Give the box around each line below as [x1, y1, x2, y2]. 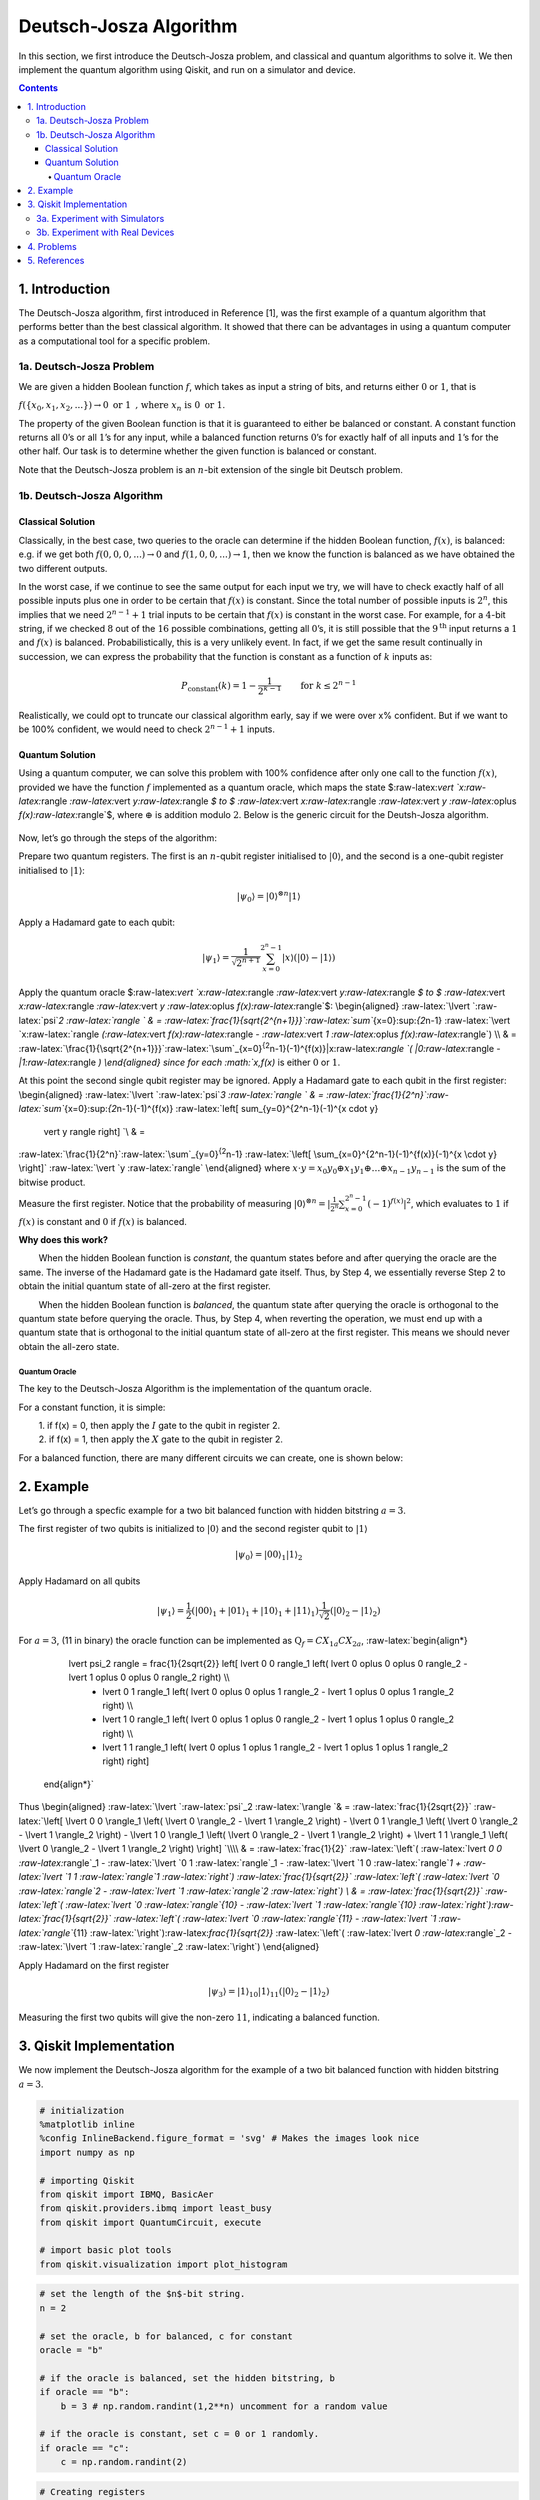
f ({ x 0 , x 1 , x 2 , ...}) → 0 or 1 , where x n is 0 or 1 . [18, 399, 225, 414]
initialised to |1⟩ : [18, 864, 85, 876]
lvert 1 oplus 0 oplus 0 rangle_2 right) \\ [68, 1671, 230, 1684]
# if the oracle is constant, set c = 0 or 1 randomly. [39, 2428, 320, 2440]
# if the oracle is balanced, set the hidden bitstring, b [39, 2372, 335, 2384]
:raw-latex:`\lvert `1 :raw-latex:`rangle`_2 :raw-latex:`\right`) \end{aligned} [18, 1941, 320, 1953]
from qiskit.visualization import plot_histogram [39, 2258, 288, 2270]
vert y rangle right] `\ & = [43, 1125, 146, 1137]
